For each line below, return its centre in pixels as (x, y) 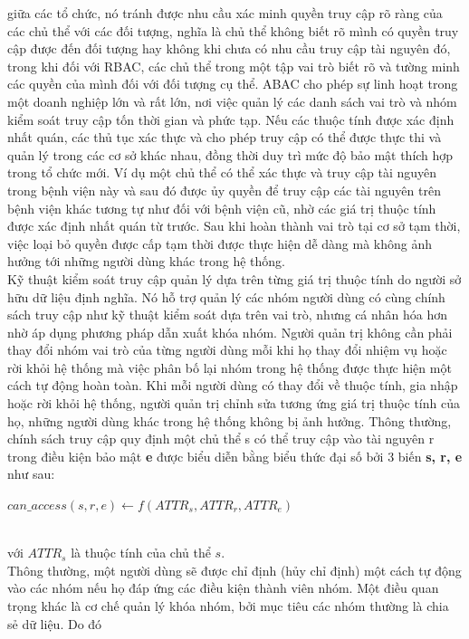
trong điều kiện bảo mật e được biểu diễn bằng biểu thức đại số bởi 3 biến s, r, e (235, 456)
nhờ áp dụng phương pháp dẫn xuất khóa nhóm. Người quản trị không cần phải (230, 332)
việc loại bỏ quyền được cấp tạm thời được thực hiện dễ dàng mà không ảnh (220, 243)
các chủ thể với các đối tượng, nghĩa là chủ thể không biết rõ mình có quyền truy (233, 30)
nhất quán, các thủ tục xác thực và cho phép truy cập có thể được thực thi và (225, 137)
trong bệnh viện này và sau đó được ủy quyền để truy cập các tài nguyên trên (224, 190)
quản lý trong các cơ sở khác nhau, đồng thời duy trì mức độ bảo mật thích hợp (230, 154)
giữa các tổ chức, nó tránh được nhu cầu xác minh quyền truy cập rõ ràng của (225, 13)
